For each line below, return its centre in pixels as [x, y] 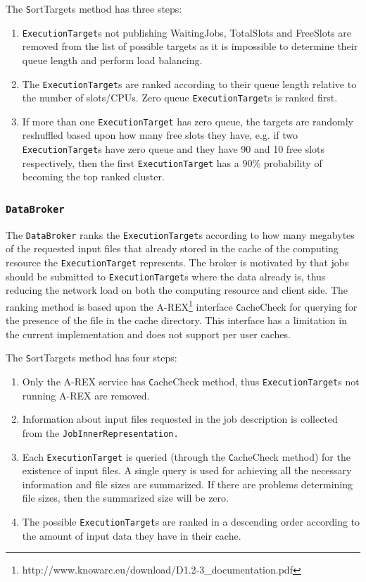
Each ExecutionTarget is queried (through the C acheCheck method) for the [186, 456]
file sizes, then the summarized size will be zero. [125, 498]
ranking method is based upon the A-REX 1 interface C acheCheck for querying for [182, 305]
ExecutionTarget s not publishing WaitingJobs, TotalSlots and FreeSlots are [187, 32]
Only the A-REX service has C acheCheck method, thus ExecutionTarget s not [191, 382]
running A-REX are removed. [86, 395]
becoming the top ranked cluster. [93, 177]
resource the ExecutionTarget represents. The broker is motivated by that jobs [177, 262]
